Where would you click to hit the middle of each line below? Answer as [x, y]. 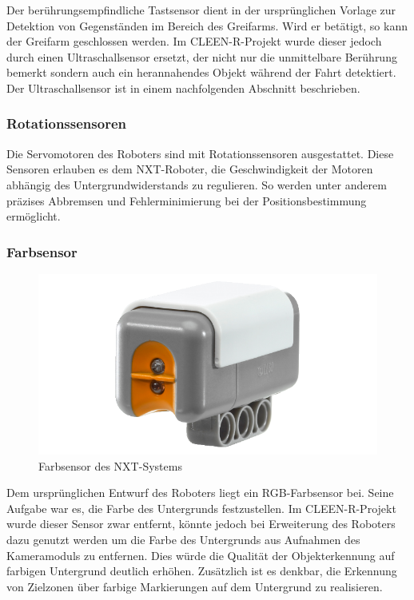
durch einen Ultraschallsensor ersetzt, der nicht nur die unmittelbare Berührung [202, 56]
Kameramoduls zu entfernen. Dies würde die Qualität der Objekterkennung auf [201, 555]
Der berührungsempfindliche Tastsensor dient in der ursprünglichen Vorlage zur [201, 10]
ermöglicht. [34, 216]
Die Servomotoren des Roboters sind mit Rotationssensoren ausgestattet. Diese [200, 153]
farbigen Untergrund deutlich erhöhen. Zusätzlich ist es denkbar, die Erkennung [202, 571]
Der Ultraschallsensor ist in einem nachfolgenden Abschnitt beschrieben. [183, 87]
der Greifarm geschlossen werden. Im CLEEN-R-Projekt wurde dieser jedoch [194, 41]
